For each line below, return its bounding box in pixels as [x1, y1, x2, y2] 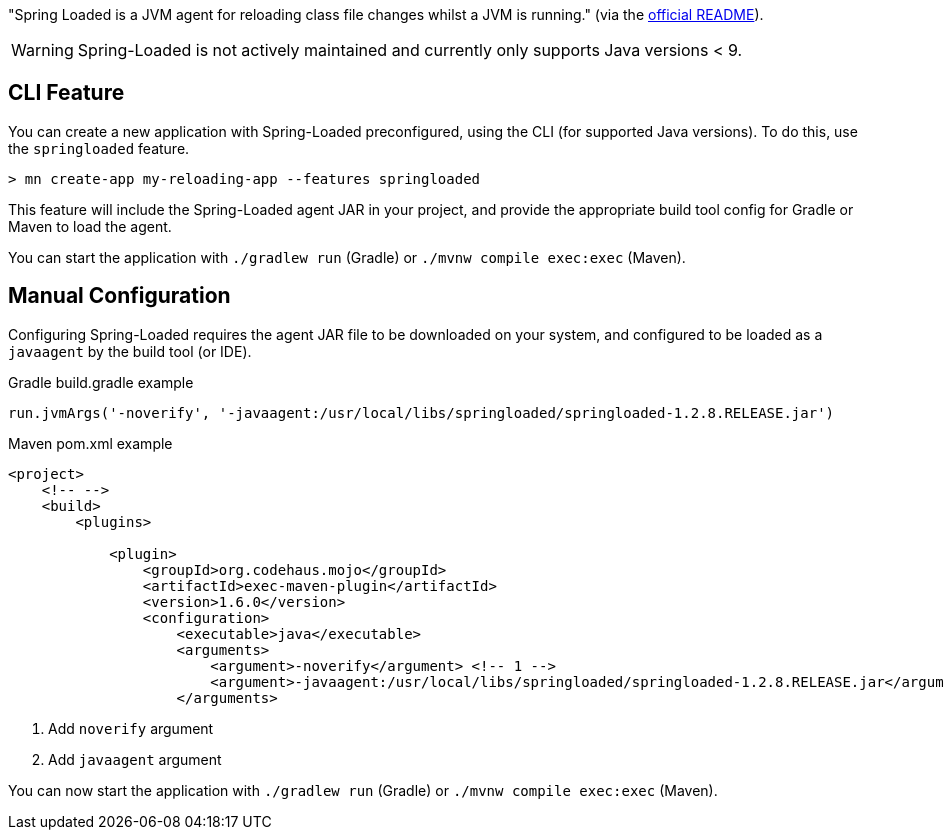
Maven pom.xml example [8, 434, 173, 452]
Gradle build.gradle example [8, 373, 194, 391]
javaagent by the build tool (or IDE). [8, 342, 252, 360]
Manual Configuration [8, 283, 231, 309]
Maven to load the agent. [8, 217, 172, 235]
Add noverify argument [48, 719, 214, 737]
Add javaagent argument [48, 750, 222, 768]
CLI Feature [8, 80, 125, 106]
